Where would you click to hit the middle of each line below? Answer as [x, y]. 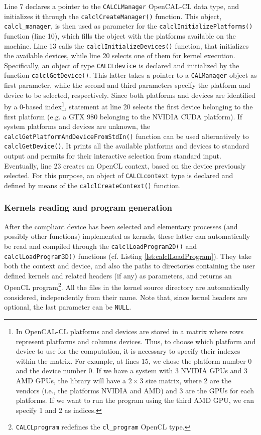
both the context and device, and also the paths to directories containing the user [130, 266]
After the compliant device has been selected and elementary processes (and [121, 226]
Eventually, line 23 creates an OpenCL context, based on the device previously [125, 165]
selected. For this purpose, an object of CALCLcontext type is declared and [119, 175]
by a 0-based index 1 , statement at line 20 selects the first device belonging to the [128, 106]
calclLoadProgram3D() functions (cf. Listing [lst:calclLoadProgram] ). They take [128, 256]
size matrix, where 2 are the [188, 380]
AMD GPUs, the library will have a [71, 380]
